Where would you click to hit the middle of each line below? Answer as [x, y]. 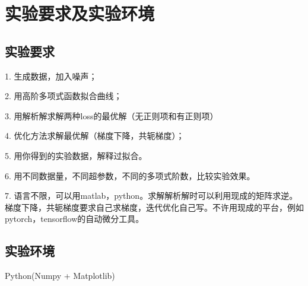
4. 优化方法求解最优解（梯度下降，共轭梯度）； [95, 136]
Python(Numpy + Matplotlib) [60, 276]
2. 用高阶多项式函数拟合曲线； [63, 96]
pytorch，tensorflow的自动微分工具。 [74, 219]
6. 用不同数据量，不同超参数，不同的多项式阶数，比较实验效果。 [130, 175]
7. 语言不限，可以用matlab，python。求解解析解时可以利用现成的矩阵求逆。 [151, 196]
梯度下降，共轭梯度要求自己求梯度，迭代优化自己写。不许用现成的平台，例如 [154, 207]
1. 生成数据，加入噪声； [51, 76]
